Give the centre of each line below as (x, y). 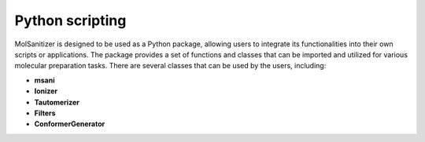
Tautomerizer (57, 102)
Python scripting (70, 20)
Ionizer (46, 91)
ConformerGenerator (70, 124)
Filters (45, 113)
